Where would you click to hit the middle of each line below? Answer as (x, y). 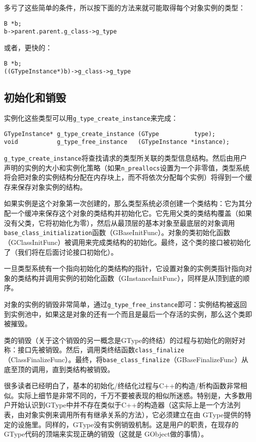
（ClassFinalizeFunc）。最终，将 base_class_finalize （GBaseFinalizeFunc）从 (126, 359)
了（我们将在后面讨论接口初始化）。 (61, 252)
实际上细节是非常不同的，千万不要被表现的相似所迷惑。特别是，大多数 (131, 395)
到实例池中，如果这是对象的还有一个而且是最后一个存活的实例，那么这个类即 (128, 314)
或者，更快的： (28, 47)
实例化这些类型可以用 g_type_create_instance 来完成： (91, 118)
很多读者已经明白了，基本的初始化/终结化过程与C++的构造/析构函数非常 (122, 386)
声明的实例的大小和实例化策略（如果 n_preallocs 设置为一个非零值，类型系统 (127, 167)
